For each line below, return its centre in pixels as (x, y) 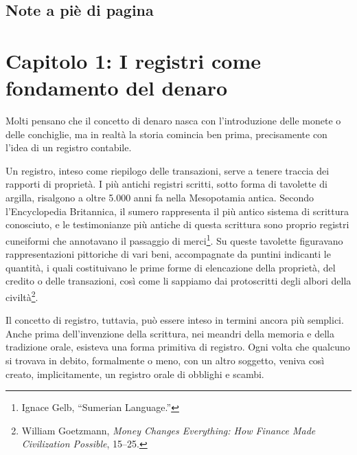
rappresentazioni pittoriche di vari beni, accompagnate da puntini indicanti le (168, 254)
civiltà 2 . (22, 296)
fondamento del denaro (117, 88)
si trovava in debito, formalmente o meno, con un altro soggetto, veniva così (165, 360)
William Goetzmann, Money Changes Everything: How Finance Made (169, 430)
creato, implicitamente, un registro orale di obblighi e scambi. (135, 374)
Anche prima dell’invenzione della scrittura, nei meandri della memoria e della (170, 333)
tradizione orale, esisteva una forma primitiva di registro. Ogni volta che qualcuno (178, 347)
